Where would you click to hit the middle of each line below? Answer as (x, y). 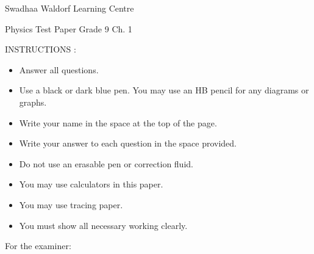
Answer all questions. (59, 69)
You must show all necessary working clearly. (103, 225)
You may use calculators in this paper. (91, 184)
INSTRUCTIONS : (41, 49)
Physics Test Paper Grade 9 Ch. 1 (69, 28)
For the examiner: (38, 246)
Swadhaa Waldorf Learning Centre (70, 8)
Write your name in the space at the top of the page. (118, 122)
